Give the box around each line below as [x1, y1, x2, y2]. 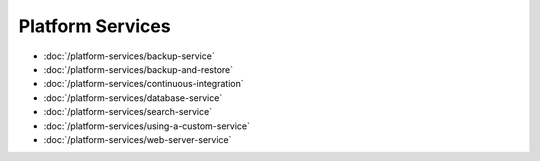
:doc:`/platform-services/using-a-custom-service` [43, 120, 250, 132]
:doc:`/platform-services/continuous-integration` [43, 78, 244, 90]
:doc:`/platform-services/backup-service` [43, 50, 215, 62]
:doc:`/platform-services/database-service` [43, 91, 223, 104]
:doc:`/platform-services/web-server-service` [43, 133, 232, 145]
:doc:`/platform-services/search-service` [43, 106, 213, 118]
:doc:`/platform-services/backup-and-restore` [43, 63, 234, 75]
